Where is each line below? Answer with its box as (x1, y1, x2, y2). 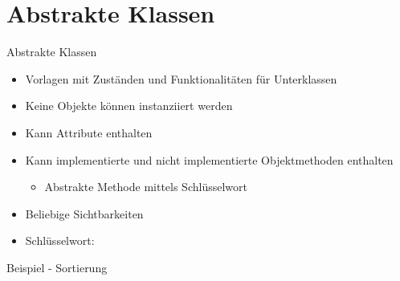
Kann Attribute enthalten (25, 124, 153, 140)
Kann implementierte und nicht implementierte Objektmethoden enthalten (25, 151, 394, 168)
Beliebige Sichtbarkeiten (25, 205, 144, 222)
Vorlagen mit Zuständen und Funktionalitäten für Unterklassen (25, 70, 337, 87)
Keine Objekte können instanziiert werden (25, 97, 233, 114)
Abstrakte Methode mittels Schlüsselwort (44, 178, 247, 195)
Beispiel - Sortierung (6, 259, 108, 275)
